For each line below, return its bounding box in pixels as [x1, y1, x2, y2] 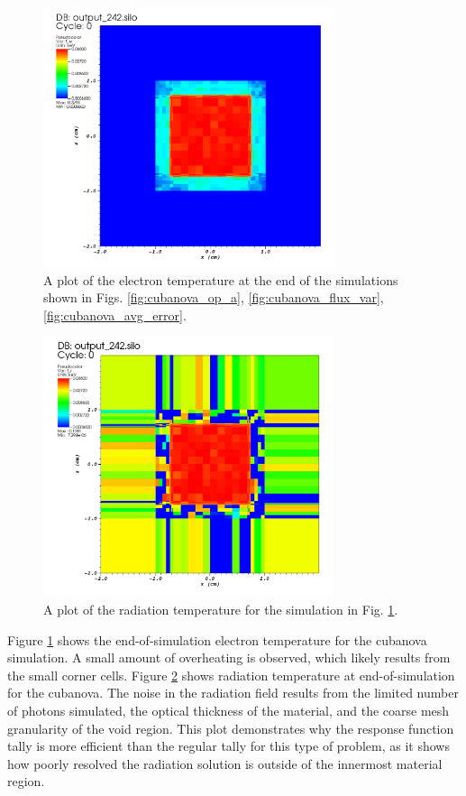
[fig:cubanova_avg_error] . [43, 305, 187, 324]
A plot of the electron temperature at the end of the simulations [43, 270, 398, 289]
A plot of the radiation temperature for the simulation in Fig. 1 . [43, 599, 398, 618]
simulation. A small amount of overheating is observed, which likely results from [7, 648, 451, 667]
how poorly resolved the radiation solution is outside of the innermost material [7, 754, 443, 773]
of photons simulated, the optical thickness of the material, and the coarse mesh [7, 700, 450, 719]
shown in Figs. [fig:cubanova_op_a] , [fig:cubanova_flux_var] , [43, 288, 384, 307]
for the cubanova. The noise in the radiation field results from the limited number [7, 683, 459, 702]
